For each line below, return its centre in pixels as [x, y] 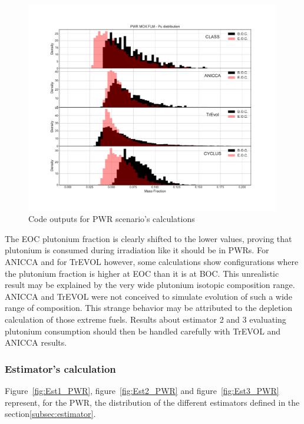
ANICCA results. [36, 342]
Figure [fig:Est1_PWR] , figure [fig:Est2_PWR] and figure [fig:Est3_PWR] [142, 390]
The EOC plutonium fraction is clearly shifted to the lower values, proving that [148, 238]
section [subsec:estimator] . [50, 414]
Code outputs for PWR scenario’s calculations [112, 219]
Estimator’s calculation [60, 368]
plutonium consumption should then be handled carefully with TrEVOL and [143, 331]
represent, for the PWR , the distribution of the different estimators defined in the [152, 402]
